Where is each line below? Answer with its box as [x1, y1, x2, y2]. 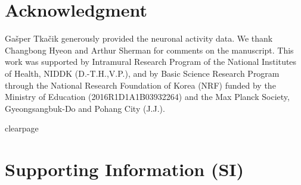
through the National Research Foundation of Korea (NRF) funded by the [5, 79, 276, 91]
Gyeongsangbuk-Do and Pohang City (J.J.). [5, 102, 165, 114]
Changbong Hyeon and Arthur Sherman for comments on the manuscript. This [5, 43, 294, 56]
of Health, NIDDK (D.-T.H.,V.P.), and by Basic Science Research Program [5, 67, 280, 79]
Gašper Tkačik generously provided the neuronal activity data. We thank [5, 32, 273, 45]
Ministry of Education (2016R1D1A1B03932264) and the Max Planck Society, [5, 90, 290, 103]
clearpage [5, 122, 39, 134]
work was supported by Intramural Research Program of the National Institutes [5, 55, 297, 68]
